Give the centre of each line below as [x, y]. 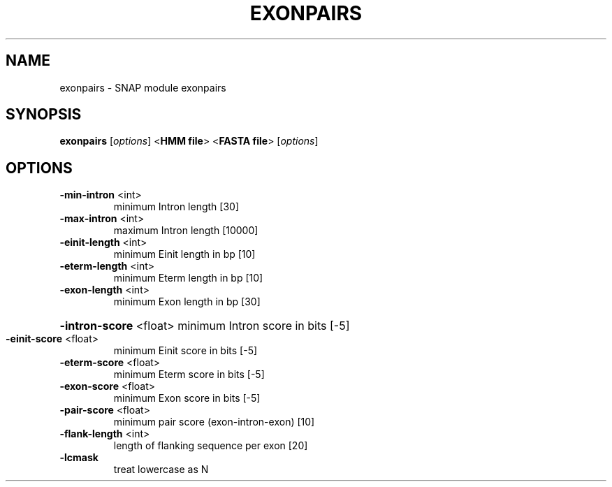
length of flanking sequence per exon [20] [211, 446]
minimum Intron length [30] [176, 207]
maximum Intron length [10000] [186, 231]
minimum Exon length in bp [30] [187, 302]
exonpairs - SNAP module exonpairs [143, 87]
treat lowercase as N [161, 470]
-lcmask [79, 458]
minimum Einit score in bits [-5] [185, 351]
